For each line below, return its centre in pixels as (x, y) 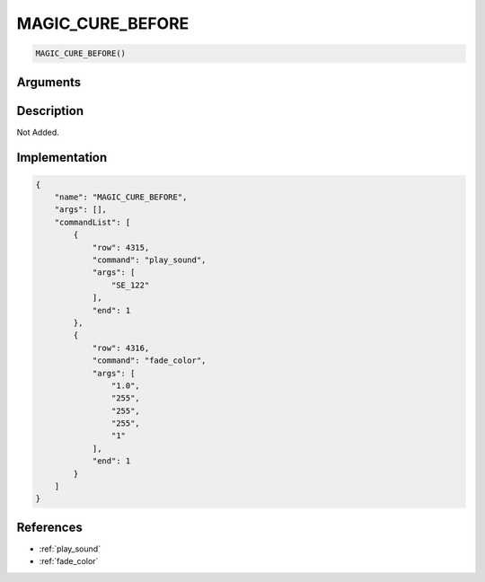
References (49, 527)
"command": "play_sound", (149, 260)
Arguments (49, 82)
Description (50, 111)
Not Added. (38, 132)
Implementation (62, 158)
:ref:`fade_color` (69, 561)
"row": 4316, (121, 348)
